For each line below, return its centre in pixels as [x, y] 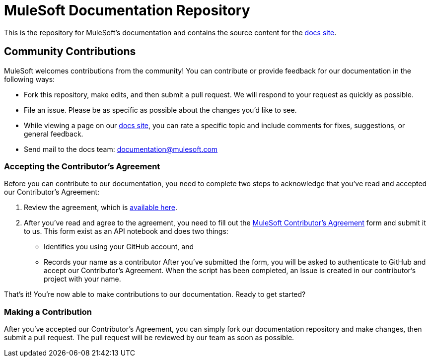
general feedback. [54, 134]
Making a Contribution [48, 312]
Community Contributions [70, 52]
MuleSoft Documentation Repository [127, 10]
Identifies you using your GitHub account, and [119, 247]
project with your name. [82, 279]
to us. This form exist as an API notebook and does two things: [126, 231]
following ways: [30, 79]
